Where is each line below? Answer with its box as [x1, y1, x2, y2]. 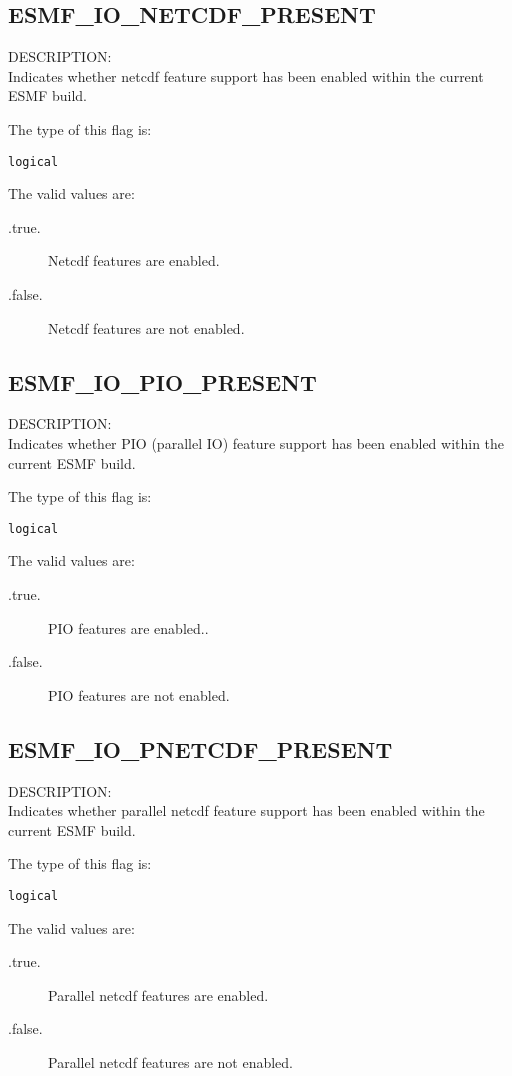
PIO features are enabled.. [48, 617, 209, 638]
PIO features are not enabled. [48, 684, 230, 705]
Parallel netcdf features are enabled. [48, 984, 269, 1005]
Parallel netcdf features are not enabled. [48, 1052, 294, 1073]
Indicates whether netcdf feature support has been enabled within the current [8, 65, 484, 86]
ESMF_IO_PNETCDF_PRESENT [8, 733, 393, 764]
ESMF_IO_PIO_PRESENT [8, 366, 317, 397]
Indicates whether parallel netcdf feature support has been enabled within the [8, 800, 485, 821]
